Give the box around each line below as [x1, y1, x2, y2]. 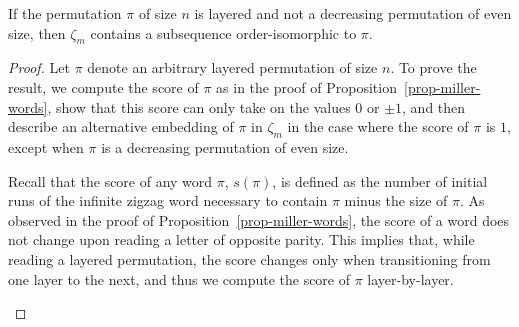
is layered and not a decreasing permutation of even [194, 3, 512, 23]
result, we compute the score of [8, 76, 199, 97]
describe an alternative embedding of [8, 116, 234, 137]
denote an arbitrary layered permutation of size [87, 57, 378, 78]
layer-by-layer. [367, 268, 454, 289]
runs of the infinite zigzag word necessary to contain [8, 190, 328, 211]
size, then [8, 22, 66, 43]
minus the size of [344, 190, 448, 211]
